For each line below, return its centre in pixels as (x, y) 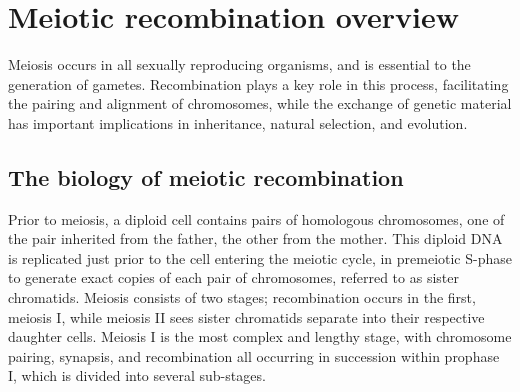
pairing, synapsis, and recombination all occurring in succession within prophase (254, 355)
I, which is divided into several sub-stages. (137, 375)
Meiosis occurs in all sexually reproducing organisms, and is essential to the (239, 64)
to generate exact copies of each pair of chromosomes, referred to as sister (233, 277)
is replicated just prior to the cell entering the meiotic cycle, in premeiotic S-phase (260, 257)
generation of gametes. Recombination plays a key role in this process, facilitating (258, 83)
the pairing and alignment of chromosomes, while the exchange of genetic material (260, 103)
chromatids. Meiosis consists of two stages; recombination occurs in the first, (242, 297)
